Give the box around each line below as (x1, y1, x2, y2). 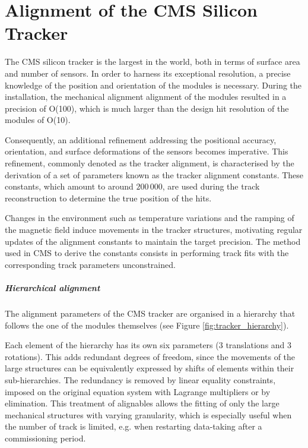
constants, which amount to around (5, 180, 134, 193)
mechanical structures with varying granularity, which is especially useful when (5, 408, 292, 421)
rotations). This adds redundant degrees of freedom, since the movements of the (5, 350, 296, 362)
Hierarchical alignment (5, 282, 100, 294)
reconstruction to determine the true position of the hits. (5, 191, 212, 204)
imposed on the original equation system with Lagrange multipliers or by (5, 385, 271, 397)
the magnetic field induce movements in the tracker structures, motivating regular (5, 223, 303, 236)
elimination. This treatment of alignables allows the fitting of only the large (5, 397, 280, 409)
